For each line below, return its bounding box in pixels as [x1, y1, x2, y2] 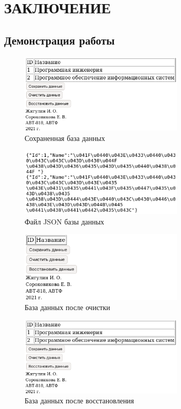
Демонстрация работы [4, 32, 115, 48]
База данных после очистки [25, 301, 110, 312]
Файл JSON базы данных [25, 216, 105, 227]
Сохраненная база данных [25, 132, 105, 143]
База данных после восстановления [25, 395, 134, 406]
